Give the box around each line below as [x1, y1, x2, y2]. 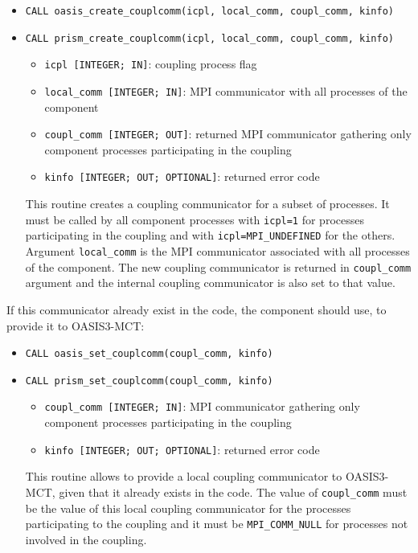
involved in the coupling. [25, 530, 147, 547]
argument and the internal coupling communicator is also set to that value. [25, 274, 395, 291]
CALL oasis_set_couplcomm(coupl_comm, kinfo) [25, 348, 273, 360]
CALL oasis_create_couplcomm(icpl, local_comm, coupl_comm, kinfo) [25, 6, 394, 17]
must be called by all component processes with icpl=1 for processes [25, 211, 364, 227]
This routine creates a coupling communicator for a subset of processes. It [25, 195, 390, 212]
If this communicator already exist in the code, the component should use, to [6, 301, 387, 317]
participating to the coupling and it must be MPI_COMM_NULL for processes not [25, 515, 408, 532]
